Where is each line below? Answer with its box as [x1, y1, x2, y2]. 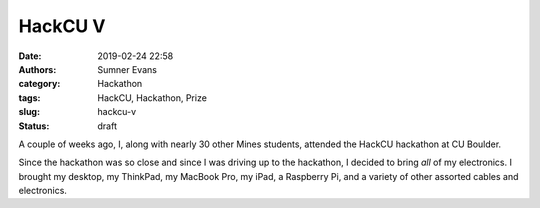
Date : [18, 50, 42, 62]
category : [18, 78, 61, 90]
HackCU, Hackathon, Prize [97, 91, 207, 104]
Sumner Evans [97, 63, 157, 75]
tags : [18, 91, 41, 104]
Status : [18, 120, 50, 132]
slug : [18, 106, 40, 118]
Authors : [18, 63, 57, 75]
